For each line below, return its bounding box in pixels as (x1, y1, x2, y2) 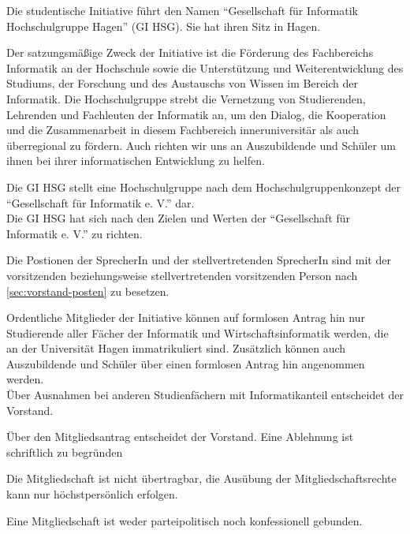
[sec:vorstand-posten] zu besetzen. (6, 282, 170, 299)
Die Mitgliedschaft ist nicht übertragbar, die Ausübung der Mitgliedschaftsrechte (6, 470, 397, 487)
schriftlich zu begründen (6, 443, 123, 460)
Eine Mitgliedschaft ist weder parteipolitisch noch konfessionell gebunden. (6, 512, 363, 528)
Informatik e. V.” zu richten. (6, 225, 143, 241)
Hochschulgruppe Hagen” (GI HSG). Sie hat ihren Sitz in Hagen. (6, 17, 321, 34)
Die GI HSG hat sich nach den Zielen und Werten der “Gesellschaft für (6, 210, 351, 226)
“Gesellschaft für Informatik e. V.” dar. (6, 194, 195, 211)
